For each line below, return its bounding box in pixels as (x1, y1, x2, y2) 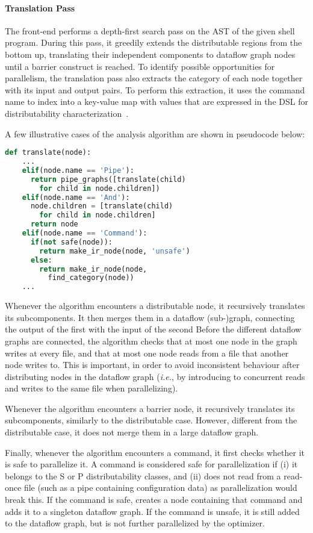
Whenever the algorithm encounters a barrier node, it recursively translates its (5, 402, 295, 414)
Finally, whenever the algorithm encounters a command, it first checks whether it (5, 446, 305, 458)
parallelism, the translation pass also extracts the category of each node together (5, 72, 303, 84)
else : (30, 255, 52, 264)
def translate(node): (5, 148, 91, 157)
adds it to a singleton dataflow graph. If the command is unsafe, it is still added (5, 505, 300, 517)
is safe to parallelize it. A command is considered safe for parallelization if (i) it (5, 458, 298, 470)
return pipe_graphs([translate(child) (30, 175, 186, 184)
